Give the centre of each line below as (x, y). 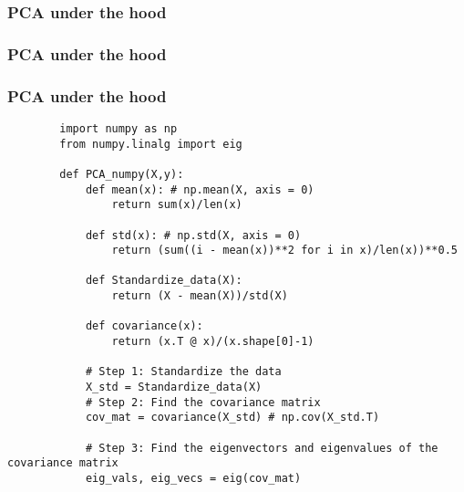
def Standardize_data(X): (164, 281)
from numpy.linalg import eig (151, 144)
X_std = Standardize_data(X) (174, 387)
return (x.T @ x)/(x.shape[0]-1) (213, 342)
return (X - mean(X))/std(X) (200, 296)
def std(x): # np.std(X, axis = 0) (193, 235)
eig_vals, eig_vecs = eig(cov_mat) (193, 478)
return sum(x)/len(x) (177, 205)
